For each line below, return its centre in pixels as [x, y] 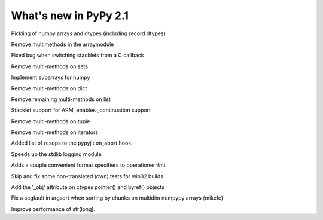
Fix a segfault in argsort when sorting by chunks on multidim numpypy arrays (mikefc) [117, 198]
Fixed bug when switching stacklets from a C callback [77, 55]
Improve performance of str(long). [53, 209]
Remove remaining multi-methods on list [61, 99]
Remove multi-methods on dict [49, 88]
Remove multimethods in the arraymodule [63, 44]
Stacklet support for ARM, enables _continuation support [81, 110]
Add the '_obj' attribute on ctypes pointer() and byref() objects [88, 187]
